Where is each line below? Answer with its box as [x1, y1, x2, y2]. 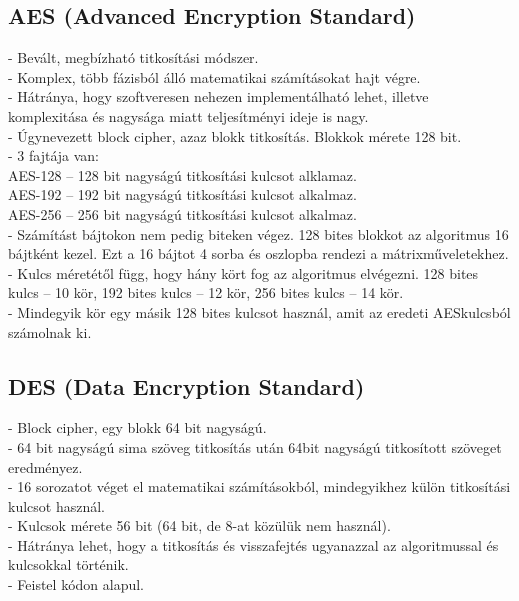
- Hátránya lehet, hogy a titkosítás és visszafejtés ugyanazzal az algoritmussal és [8, 534, 499, 555]
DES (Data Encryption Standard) [8, 370, 365, 401]
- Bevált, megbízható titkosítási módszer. [8, 47, 259, 68]
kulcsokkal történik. [8, 554, 129, 575]
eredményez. [8, 456, 83, 477]
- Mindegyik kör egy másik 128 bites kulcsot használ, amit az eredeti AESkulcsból [8, 301, 511, 322]
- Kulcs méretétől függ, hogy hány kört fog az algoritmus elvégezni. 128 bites [8, 262, 479, 283]
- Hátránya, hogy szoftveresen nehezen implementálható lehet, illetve [8, 86, 429, 107]
